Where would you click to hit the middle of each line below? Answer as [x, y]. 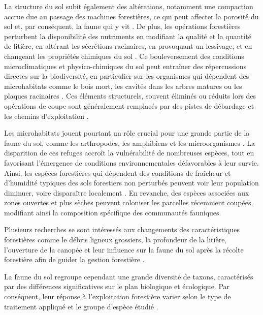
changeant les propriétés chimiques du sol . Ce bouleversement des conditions [124, 56]
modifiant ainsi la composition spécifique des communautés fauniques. [113, 212]
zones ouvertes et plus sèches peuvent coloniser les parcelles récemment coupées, [129, 202]
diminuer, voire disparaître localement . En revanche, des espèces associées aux [127, 192]
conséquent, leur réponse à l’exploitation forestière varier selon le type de [118, 296]
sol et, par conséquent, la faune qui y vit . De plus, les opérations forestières [122, 26]
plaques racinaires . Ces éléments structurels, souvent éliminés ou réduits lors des [130, 96]
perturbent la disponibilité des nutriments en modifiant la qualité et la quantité [128, 36]
